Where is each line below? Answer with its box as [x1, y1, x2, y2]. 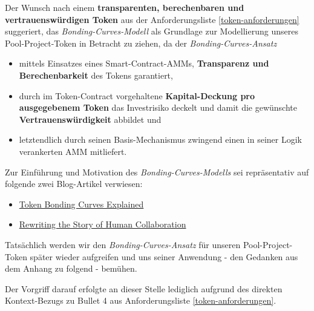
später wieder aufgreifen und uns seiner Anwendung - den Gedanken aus [30, 250, 298, 263]
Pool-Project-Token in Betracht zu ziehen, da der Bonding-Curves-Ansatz [5, 36, 277, 49]
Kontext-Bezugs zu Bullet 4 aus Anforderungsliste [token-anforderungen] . [5, 294, 276, 307]
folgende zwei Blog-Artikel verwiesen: [5, 177, 143, 190]
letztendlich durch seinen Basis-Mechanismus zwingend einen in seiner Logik [19, 133, 302, 146]
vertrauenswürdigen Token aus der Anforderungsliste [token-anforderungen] [5, 13, 299, 25]
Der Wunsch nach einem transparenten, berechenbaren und [5, 1, 244, 13]
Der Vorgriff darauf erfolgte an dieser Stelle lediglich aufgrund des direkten [5, 282, 283, 295]
